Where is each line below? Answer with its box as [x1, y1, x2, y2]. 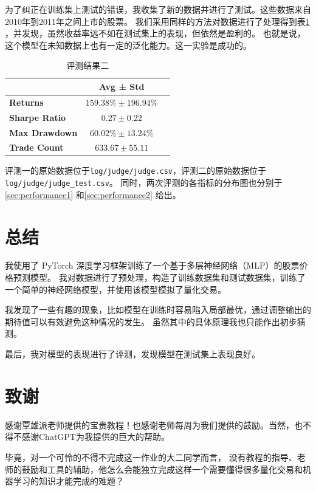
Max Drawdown [9, 126, 78, 139]
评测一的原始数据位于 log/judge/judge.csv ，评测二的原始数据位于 [5, 164, 267, 177]
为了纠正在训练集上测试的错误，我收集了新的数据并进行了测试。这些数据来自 [5, 3, 311, 15]
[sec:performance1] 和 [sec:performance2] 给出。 [5, 188, 181, 201]
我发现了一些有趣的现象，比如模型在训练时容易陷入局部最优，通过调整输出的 [5, 303, 311, 316]
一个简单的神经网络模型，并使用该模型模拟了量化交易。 [5, 283, 226, 295]
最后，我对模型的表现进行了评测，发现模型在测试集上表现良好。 [5, 348, 260, 360]
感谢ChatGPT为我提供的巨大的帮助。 [21, 430, 170, 443]
